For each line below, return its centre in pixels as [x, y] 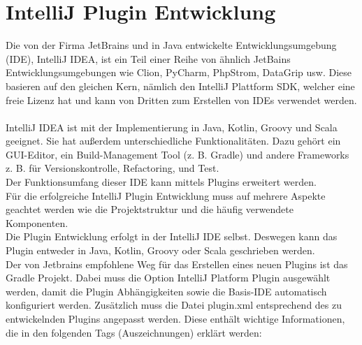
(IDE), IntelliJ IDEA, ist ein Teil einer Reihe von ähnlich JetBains [148, 58]
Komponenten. [37, 222]
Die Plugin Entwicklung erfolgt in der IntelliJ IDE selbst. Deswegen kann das [172, 236]
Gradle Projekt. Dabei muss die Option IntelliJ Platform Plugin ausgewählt [168, 278]
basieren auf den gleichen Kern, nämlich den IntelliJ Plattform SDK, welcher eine [180, 86]
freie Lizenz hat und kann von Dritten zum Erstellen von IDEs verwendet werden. [181, 100]
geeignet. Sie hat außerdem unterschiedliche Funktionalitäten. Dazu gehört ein [173, 141]
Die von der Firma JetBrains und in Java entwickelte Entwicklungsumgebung [171, 45]
